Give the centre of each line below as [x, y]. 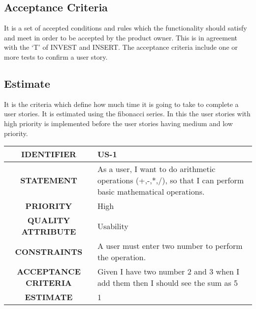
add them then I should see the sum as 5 [168, 283]
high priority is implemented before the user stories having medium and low [118, 123]
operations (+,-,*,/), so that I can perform [171, 180]
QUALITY [49, 220]
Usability [113, 226]
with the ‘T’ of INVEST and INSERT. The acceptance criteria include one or [121, 47]
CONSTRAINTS [49, 251]
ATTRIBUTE [49, 232]
